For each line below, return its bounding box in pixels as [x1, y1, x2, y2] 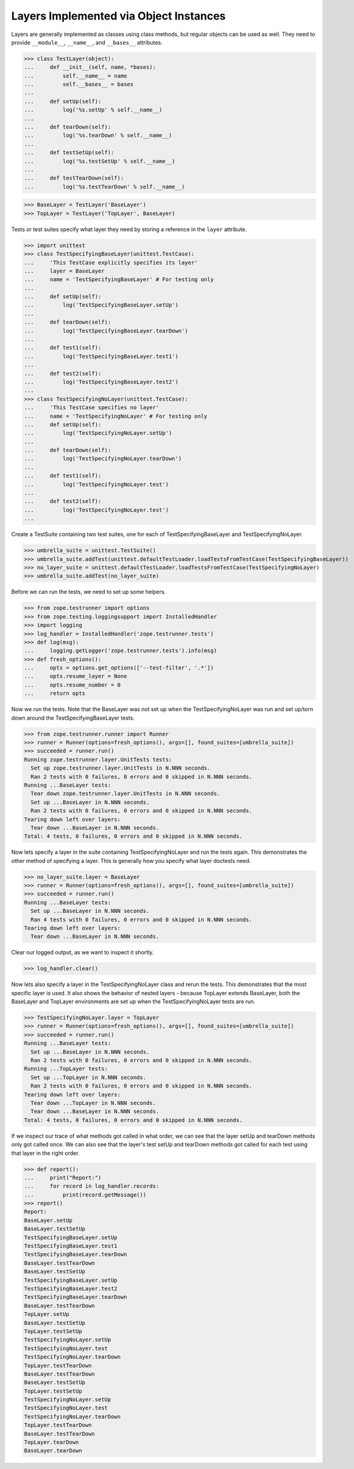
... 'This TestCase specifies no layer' [24, 404, 160, 411]
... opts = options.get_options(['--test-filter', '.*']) [24, 665, 214, 671]
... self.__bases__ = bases [24, 81, 134, 88]
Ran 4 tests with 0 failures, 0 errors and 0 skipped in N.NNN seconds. [30, 916, 253, 923]
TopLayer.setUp [24, 1311, 69, 1318]
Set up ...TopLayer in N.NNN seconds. [30, 1074, 146, 1081]
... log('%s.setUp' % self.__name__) [24, 107, 163, 113]
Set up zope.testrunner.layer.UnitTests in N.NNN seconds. [30, 765, 211, 771]
